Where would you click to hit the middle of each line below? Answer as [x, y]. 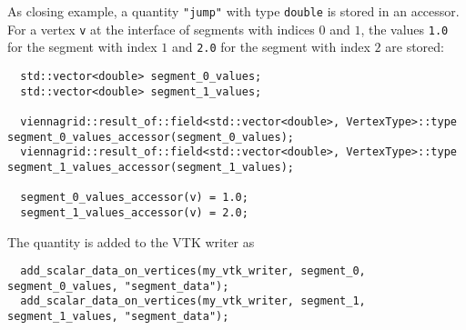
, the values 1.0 [405, 29]
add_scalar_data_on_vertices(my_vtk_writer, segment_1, [193, 301]
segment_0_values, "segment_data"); [118, 286]
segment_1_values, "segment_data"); [118, 317]
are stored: [415, 47]
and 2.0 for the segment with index [271, 47]
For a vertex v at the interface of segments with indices [161, 29]
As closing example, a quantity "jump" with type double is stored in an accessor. [233, 11]
